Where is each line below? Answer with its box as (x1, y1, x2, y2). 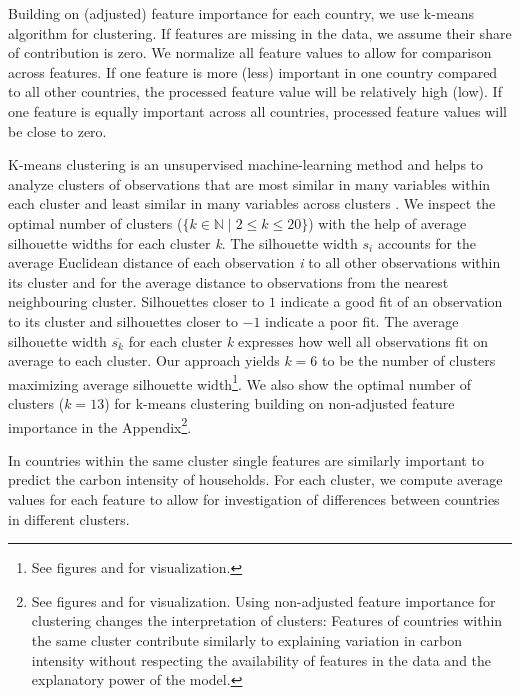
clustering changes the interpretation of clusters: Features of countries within (31, 610, 503, 631)
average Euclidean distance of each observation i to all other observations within (8, 252, 501, 273)
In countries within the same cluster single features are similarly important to (8, 449, 484, 470)
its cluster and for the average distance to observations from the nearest (8, 271, 449, 292)
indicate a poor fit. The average (265, 310, 459, 331)
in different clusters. (8, 508, 130, 529)
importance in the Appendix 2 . (8, 413, 192, 437)
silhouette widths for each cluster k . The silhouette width (8, 232, 358, 253)
